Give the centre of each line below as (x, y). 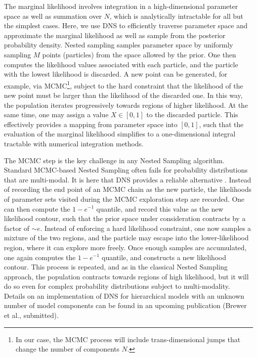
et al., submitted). (31, 315)
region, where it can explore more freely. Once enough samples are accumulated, (125, 247)
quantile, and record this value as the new (160, 208)
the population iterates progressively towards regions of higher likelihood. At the (126, 105)
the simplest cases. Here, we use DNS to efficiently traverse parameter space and (126, 25)
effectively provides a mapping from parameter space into (91, 124)
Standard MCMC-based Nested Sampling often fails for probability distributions (126, 170)
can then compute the (37, 208)
